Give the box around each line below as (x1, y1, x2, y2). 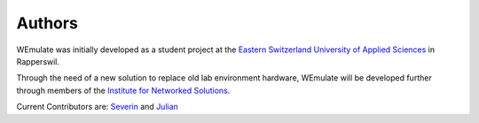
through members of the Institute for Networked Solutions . (16, 85, 231, 96)
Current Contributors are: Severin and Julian (16, 102, 179, 112)
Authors (16, 13, 79, 33)
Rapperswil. (16, 56, 60, 66)
